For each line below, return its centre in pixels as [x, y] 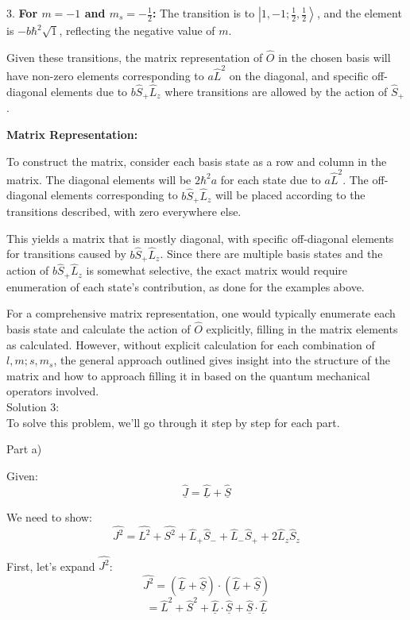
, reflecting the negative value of [137, 30]
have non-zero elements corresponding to [105, 76]
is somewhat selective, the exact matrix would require [217, 270]
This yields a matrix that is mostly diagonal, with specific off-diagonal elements [200, 238]
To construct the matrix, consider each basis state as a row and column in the [197, 161]
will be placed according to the [290, 195]
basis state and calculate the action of [99, 329]
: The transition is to [203, 13]
